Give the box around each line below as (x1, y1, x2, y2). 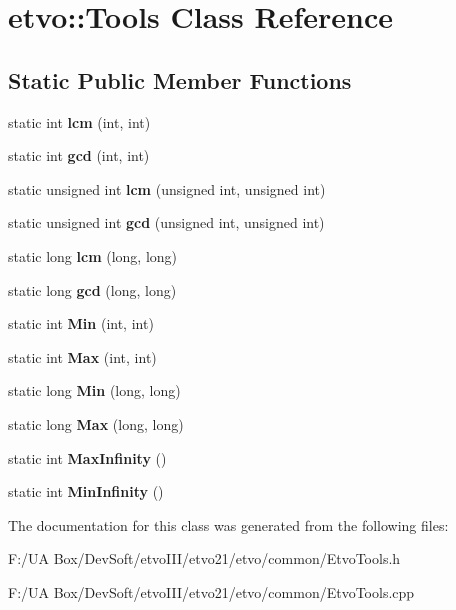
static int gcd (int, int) (8, 145, 150, 166)
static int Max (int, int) (8, 346, 157, 367)
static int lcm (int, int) (8, 111, 151, 132)
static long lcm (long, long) (8, 245, 178, 266)
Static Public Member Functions (8, 64, 352, 95)
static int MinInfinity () (8, 481, 164, 502)
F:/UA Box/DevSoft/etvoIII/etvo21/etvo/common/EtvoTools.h (8, 548, 401, 569)
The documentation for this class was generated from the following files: (8, 514, 449, 535)
